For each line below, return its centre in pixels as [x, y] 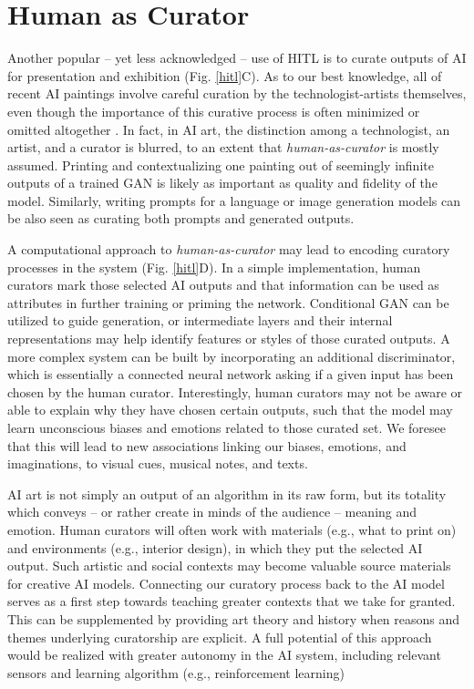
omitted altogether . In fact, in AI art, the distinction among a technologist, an [229, 129]
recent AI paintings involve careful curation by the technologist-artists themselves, [237, 93]
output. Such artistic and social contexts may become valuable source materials [229, 566]
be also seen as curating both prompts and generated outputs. [181, 218]
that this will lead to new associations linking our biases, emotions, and [207, 445]
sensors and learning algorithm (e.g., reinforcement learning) [176, 672]
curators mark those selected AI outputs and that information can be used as [223, 285]
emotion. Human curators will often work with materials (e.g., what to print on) [232, 529]
